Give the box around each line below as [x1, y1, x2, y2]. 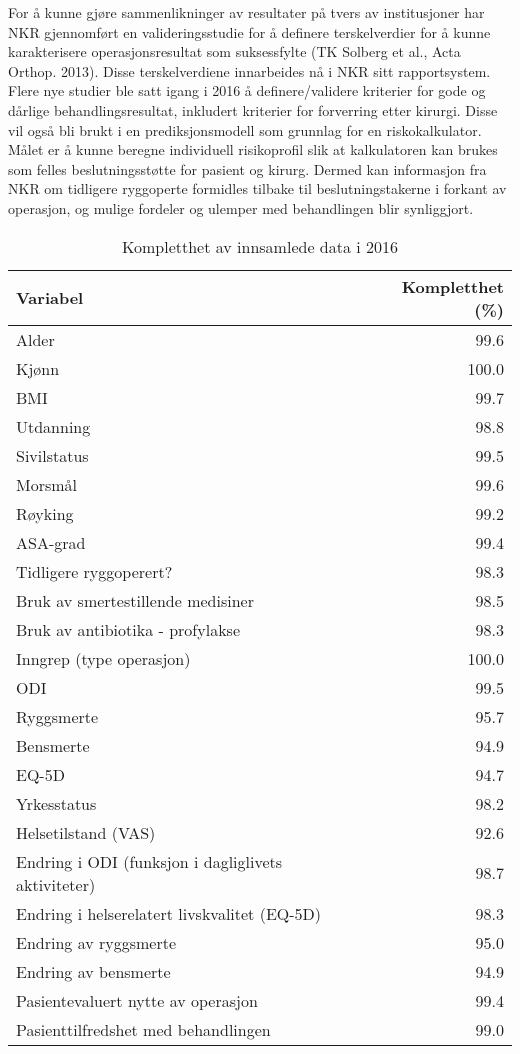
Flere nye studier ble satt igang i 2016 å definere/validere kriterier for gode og [8, 80, 486, 101]
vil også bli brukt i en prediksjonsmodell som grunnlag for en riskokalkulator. [8, 119, 482, 140]
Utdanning [16, 414, 91, 438]
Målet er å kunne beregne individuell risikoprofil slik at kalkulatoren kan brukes [8, 139, 498, 160]
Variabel [16, 286, 84, 310]
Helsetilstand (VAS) [16, 820, 156, 844]
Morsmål [16, 472, 78, 496]
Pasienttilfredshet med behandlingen [16, 1017, 271, 1041]
